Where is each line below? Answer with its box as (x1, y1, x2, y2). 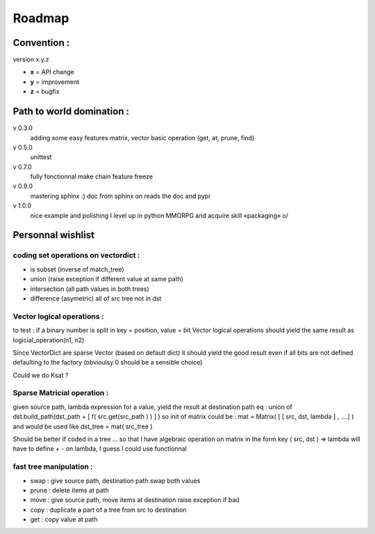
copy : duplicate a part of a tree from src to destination (30, 506, 187, 514)
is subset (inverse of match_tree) (30, 265, 124, 274)
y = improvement (30, 77, 79, 86)
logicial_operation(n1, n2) (12, 335, 85, 344)
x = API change (30, 68, 74, 76)
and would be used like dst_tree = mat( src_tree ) (12, 422, 153, 431)
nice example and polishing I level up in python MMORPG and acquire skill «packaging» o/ (30, 211, 288, 219)
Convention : (12, 37, 70, 49)
